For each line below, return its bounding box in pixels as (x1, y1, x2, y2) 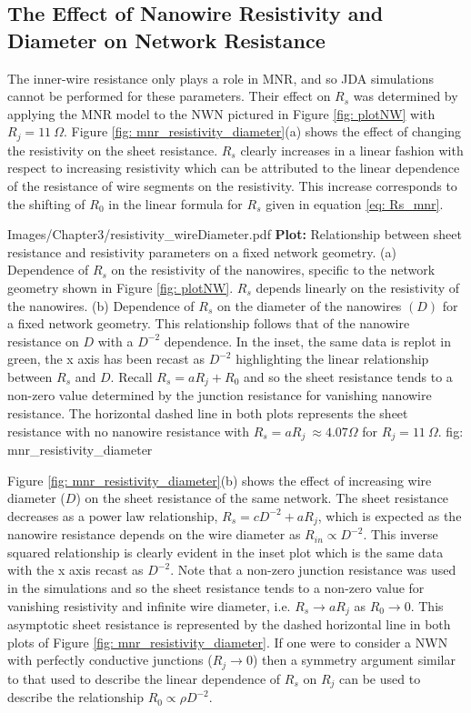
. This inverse (363, 525, 438, 544)
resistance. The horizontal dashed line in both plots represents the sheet (7, 404, 408, 422)
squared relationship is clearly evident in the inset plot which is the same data (7, 542, 444, 561)
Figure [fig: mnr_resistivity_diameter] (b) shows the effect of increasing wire (7, 470, 432, 489)
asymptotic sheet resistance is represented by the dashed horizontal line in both (7, 615, 451, 634)
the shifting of (7, 194, 85, 213)
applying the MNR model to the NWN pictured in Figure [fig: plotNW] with (7, 104, 436, 123)
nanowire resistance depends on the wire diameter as (7, 525, 301, 544)
